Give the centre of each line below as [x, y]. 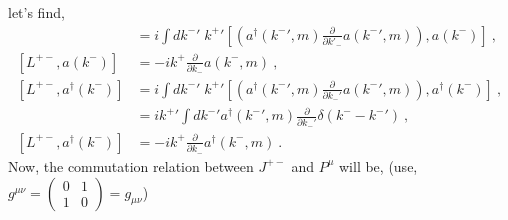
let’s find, [36, 12]
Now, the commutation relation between [131, 165]
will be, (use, [378, 165]
